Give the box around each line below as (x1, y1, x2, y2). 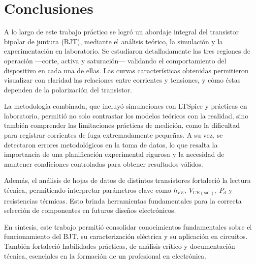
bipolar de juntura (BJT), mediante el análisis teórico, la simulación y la (4, 36, 223, 46)
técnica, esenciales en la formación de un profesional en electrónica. (4, 250, 206, 261)
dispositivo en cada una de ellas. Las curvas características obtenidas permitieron (4, 65, 249, 75)
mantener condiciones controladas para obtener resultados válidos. (4, 158, 203, 169)
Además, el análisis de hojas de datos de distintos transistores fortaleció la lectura (4, 175, 251, 185)
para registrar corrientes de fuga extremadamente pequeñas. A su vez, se (4, 130, 223, 140)
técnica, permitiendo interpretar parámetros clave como (4, 185, 171, 195)
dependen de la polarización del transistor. (4, 84, 132, 94)
